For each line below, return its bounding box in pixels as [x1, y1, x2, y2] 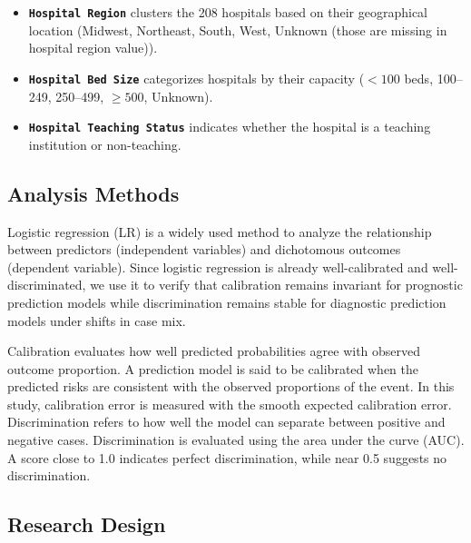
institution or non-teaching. [28, 134, 182, 153]
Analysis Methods [7, 179, 180, 207]
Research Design [7, 510, 166, 538]
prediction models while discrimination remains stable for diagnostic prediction [7, 292, 446, 311]
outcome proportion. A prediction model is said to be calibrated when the [7, 359, 418, 378]
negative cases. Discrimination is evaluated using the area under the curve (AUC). [7, 430, 465, 449]
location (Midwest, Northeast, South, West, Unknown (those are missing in [28, 20, 447, 39]
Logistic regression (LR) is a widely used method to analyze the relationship [7, 222, 432, 241]
